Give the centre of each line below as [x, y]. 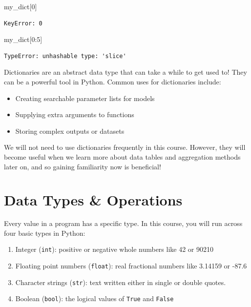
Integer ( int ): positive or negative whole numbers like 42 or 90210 [115, 249]
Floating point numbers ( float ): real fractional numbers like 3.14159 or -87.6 [131, 266]
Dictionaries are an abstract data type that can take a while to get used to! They [125, 72]
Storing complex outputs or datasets [70, 131]
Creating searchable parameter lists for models [85, 98]
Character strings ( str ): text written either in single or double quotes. [121, 282]
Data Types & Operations [93, 200]
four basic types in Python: [45, 233]
